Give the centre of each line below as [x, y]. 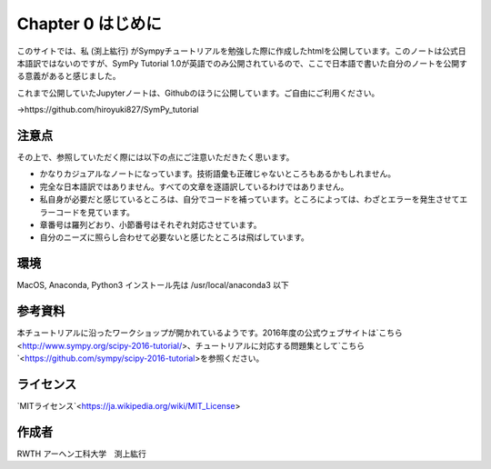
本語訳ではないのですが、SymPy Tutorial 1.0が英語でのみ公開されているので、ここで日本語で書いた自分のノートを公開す [242, 63]
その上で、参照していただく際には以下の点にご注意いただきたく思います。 [155, 157]
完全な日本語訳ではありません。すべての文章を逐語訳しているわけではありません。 [194, 186]
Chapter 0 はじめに [90, 24]
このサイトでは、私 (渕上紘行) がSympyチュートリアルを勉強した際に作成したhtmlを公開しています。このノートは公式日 [241, 51]
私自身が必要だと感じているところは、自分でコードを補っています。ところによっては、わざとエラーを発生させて [250, 199]
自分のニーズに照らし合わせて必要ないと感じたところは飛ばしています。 [174, 237]
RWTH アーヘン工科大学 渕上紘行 [82, 454]
